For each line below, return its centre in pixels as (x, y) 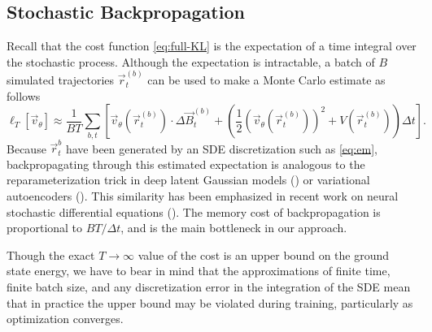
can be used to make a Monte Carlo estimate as (266, 80)
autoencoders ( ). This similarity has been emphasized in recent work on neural (203, 196)
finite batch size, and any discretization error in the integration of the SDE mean (209, 287)
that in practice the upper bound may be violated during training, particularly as (210, 302)
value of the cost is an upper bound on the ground (264, 254)
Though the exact (51, 254)
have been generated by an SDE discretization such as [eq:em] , (221, 148)
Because (26, 148)
